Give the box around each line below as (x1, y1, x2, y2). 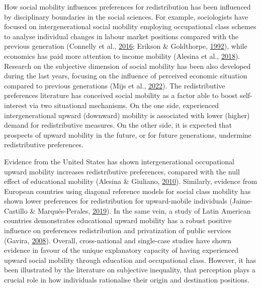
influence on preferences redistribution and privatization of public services (4, 225, 231, 236)
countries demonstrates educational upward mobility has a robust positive (4, 215, 232, 226)
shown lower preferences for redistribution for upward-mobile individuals (4, 196, 227, 206)
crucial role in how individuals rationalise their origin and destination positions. (4, 274, 249, 285)
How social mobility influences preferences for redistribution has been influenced (4, 2, 251, 12)
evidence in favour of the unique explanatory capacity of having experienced (4, 245, 239, 255)
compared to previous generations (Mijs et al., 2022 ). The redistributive (4, 80, 225, 90)
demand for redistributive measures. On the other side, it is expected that (4, 120, 232, 130)
